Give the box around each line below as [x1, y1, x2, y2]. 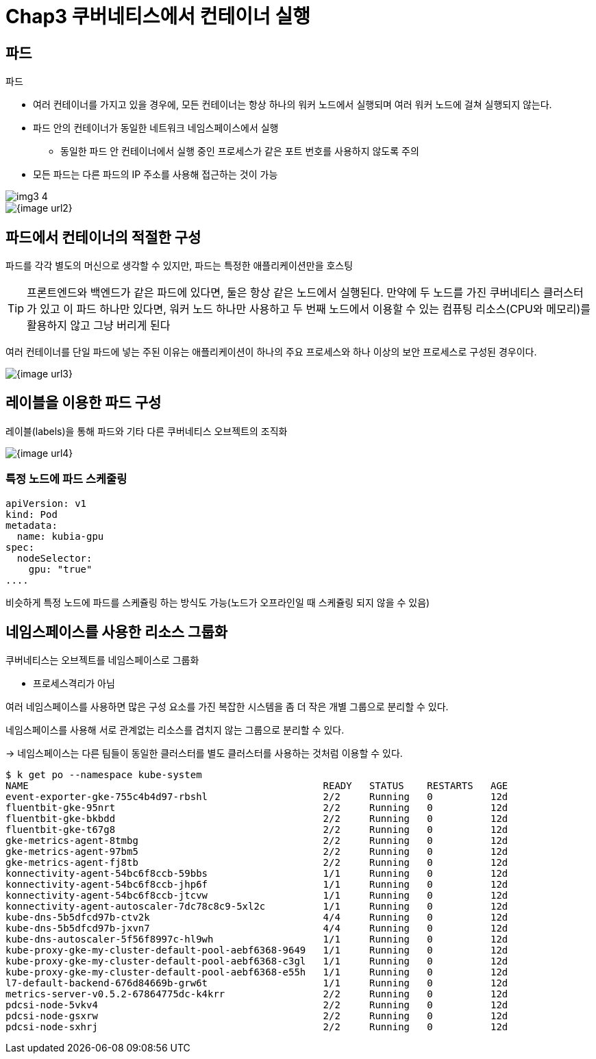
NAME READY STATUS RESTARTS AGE [5, 780, 508, 792]
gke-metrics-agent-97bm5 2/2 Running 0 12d [5, 846, 508, 858]
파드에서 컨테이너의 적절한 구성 [5, 228, 201, 246]
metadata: [5, 519, 58, 531]
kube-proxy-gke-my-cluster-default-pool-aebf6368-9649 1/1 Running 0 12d [5, 945, 508, 956]
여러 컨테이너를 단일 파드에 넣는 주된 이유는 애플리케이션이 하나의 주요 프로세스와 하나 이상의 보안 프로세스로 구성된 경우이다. [5, 346, 537, 358]
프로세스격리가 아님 [33, 677, 115, 690]
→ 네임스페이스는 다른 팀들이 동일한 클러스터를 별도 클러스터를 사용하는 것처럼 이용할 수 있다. [5, 747, 403, 760]
